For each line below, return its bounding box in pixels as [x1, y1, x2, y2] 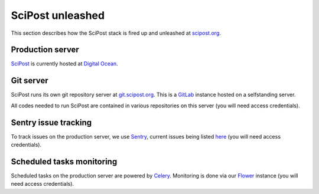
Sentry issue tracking [11, 117, 92, 127]
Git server [11, 75, 48, 86]
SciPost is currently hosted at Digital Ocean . [11, 60, 118, 67]
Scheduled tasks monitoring [11, 156, 118, 166]
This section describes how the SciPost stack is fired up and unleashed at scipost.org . [11, 29, 222, 37]
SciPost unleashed [11, 9, 105, 22]
